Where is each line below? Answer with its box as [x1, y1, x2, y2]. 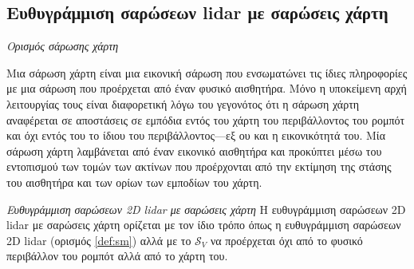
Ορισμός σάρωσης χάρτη [6, 38, 119, 54]
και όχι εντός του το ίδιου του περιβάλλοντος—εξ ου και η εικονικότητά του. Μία [6, 127, 385, 144]
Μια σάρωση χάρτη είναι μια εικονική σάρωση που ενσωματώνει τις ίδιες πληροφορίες [6, 64, 408, 81]
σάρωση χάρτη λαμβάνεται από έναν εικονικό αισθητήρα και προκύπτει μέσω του [6, 142, 382, 159]
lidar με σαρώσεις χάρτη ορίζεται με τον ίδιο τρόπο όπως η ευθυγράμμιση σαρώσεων [6, 216, 401, 233]
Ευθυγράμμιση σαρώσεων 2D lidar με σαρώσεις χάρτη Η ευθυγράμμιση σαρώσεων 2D [6, 200, 406, 217]
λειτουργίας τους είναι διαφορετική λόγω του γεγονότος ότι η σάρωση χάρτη [6, 95, 360, 112]
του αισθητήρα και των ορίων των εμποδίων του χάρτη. [6, 173, 262, 190]
